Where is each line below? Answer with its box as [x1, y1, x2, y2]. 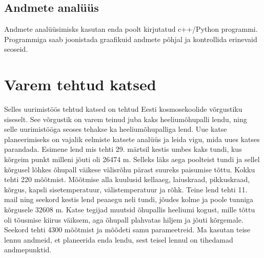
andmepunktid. [4, 244, 52, 255]
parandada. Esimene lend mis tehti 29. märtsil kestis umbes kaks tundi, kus [4, 144, 242, 154]
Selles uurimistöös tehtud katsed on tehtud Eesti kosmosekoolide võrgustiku [4, 104, 242, 114]
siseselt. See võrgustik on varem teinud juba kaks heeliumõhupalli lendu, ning [4, 113, 247, 124]
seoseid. [4, 44, 28, 54]
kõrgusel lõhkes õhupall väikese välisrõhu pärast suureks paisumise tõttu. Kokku [4, 164, 255, 174]
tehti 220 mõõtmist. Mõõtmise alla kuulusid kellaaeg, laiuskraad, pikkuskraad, [4, 174, 250, 185]
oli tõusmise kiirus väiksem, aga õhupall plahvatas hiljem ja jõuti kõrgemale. [4, 214, 243, 225]
